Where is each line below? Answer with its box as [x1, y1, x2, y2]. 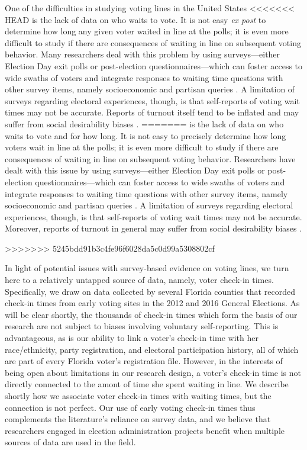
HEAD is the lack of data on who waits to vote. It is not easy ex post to [5, 13, 266, 25]
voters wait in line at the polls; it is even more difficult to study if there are [5, 141, 279, 153]
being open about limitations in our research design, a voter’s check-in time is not [5, 366, 302, 378]
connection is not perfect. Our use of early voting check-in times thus [5, 401, 256, 413]
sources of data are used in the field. [5, 436, 136, 448]
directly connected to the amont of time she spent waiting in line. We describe [5, 378, 289, 390]
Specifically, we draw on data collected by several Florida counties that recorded [5, 285, 295, 297]
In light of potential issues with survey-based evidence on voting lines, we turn [5, 262, 289, 274]
